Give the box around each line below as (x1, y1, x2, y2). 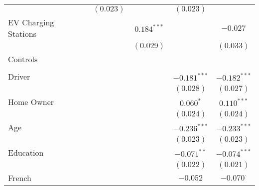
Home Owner (8, 96, 54, 107)
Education (8, 147, 44, 158)
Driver (8, 71, 30, 82)
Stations (8, 28, 36, 39)
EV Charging (8, 16, 54, 28)
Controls (8, 53, 38, 65)
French (8, 172, 31, 184)
